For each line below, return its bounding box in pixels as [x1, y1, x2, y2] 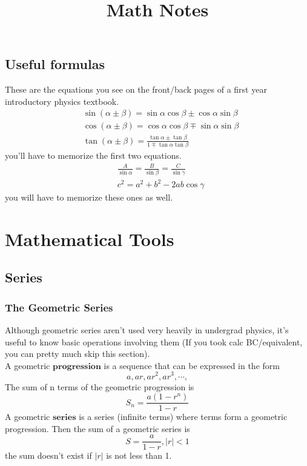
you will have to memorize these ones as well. [5, 191, 173, 204]
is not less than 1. [106, 449, 172, 462]
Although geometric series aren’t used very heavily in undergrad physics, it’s [5, 324, 289, 336]
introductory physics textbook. [5, 95, 119, 107]
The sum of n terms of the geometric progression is [5, 380, 194, 393]
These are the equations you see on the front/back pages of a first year [5, 83, 267, 96]
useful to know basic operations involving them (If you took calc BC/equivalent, [5, 335, 303, 348]
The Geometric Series [5, 299, 113, 315]
